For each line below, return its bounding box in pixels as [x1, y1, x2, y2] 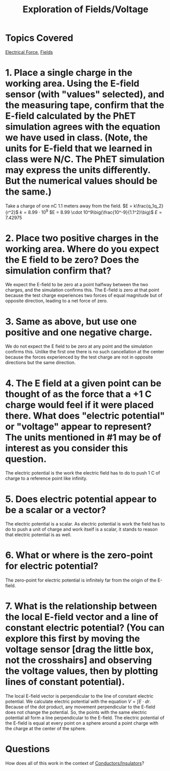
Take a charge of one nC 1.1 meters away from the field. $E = [5, 203, 133, 209]
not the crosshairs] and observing [5, 654, 152, 666]
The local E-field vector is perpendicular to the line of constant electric [5, 693, 154, 699]
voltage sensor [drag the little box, [5, 644, 154, 655]
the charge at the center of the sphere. [5, 726, 87, 732]
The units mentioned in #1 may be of [5, 431, 161, 443]
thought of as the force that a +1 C [5, 388, 152, 400]
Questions [5, 744, 50, 755]
